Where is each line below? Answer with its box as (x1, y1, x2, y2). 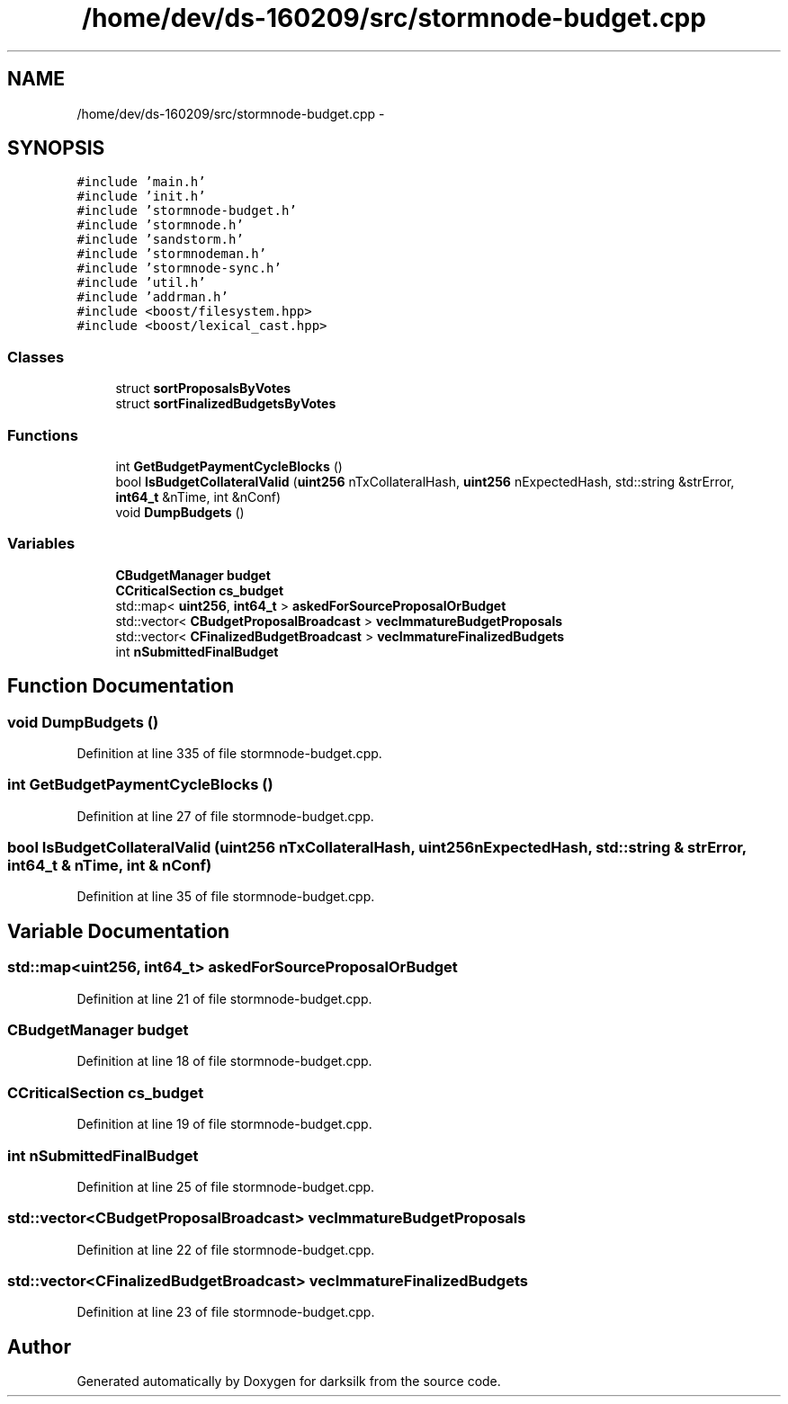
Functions (7, 425, 78, 444)
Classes (7, 347, 65, 366)
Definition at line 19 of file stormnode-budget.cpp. (76, 1116, 372, 1132)
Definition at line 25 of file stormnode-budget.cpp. (76, 1178, 375, 1194)
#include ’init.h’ (76, 189, 206, 204)
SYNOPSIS (7, 137, 105, 160)
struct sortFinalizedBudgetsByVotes (115, 396, 336, 412)
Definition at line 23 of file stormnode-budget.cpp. (76, 1304, 375, 1320)
